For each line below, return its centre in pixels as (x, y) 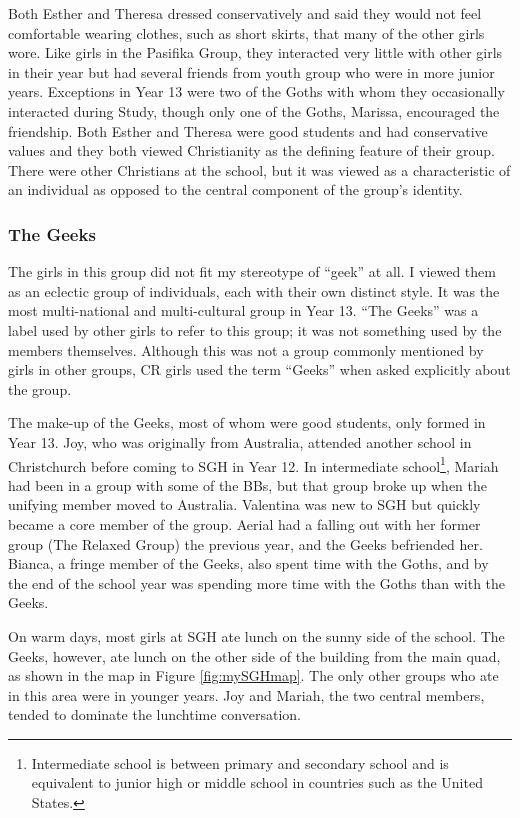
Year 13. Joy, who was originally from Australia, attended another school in (240, 441)
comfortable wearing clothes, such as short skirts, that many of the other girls (246, 32)
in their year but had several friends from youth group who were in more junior (251, 71)
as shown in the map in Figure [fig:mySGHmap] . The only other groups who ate (253, 675)
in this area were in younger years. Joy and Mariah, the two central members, (246, 694)
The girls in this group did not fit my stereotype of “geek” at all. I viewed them (252, 271)
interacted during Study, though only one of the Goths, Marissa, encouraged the (254, 110)
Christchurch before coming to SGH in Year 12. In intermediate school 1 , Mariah (253, 464)
